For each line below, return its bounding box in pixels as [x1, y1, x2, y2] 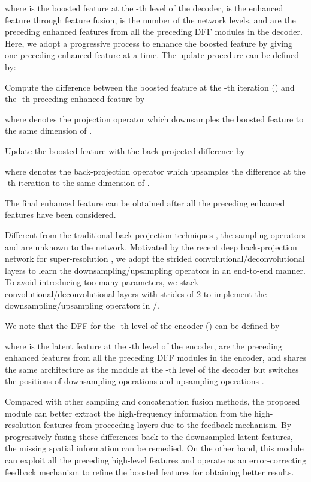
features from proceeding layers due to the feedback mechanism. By [43, 418, 292, 431]
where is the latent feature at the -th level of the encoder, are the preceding [5, 339, 283, 352]
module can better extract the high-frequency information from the [5, 406, 252, 419]
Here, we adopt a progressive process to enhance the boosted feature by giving [5, 37, 293, 49]
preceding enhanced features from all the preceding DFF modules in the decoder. [5, 25, 303, 38]
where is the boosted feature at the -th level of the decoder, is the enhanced [5, 2, 283, 14]
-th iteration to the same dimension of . [5, 176, 150, 189]
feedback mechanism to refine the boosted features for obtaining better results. [5, 465, 294, 478]
